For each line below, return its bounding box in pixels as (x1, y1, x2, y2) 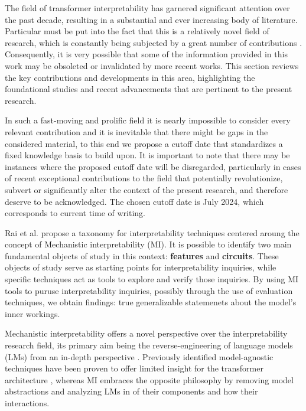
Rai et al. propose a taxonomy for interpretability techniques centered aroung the (5, 226, 300, 239)
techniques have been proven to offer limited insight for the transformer (5, 362, 263, 374)
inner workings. (5, 307, 60, 319)
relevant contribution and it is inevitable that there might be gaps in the (5, 125, 268, 138)
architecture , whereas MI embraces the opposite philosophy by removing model (5, 373, 294, 386)
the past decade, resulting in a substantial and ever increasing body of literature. (5, 13, 298, 25)
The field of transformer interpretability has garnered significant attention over (5, 2, 290, 14)
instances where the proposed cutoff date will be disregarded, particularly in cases (5, 160, 301, 172)
